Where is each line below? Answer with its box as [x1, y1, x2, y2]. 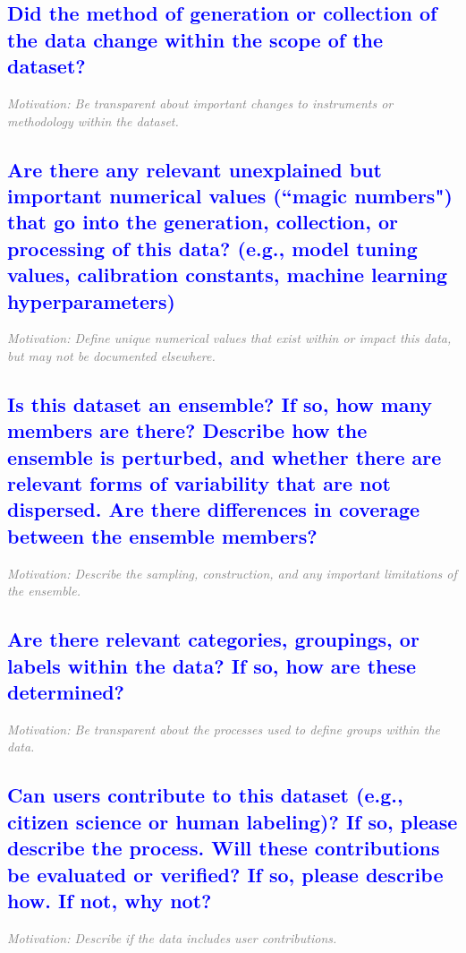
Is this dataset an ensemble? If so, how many [7, 390, 433, 417]
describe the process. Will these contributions [7, 834, 440, 862]
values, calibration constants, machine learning [7, 261, 448, 288]
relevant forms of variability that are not [7, 469, 391, 497]
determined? [7, 678, 125, 706]
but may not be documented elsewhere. [7, 346, 216, 365]
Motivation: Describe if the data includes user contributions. [7, 928, 337, 947]
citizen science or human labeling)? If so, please [7, 807, 458, 835]
